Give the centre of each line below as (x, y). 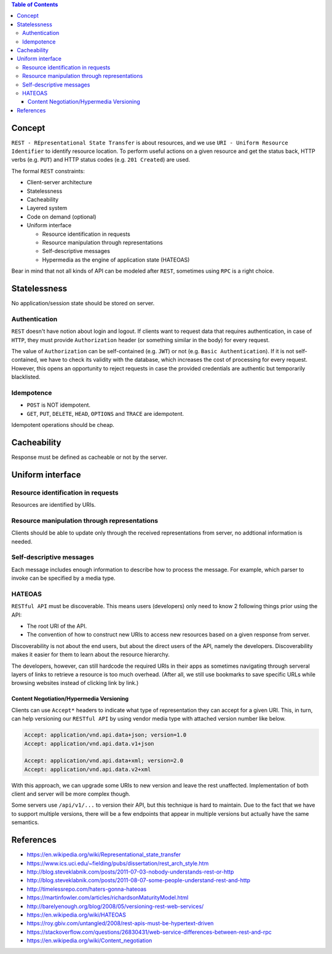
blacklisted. (26, 377)
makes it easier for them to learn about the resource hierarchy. (91, 655)
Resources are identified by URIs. (53, 505)
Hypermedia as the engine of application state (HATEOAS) (116, 260)
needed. (22, 541)
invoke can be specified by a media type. (64, 578)
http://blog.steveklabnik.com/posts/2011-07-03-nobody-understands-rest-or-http (130, 872)
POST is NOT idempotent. (59, 405)
